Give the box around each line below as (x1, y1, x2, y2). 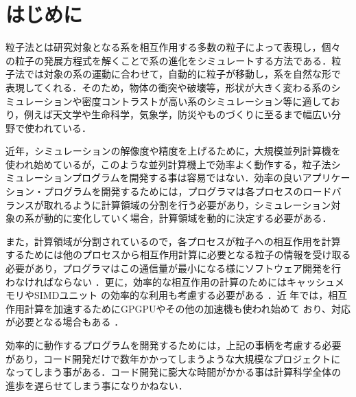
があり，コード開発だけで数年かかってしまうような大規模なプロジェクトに (5, 351, 341, 365)
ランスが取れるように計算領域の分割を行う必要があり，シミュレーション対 (5, 197, 341, 212)
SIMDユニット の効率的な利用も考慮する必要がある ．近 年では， (34, 288, 329, 302)
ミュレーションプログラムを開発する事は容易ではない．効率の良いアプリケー (5, 170, 351, 185)
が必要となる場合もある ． (5, 315, 124, 329)
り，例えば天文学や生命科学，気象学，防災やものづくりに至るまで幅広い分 (5, 107, 342, 122)
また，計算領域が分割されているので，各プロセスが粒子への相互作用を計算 (5, 234, 341, 248)
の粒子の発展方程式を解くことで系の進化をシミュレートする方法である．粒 (5, 53, 342, 67)
